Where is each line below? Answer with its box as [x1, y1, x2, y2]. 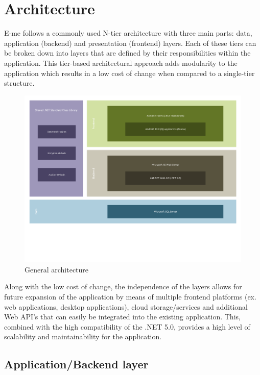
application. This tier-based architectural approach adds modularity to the [4, 57, 238, 68]
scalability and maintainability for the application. [4, 331, 162, 342]
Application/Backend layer [4, 356, 149, 372]
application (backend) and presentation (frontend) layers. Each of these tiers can [4, 37, 256, 48]
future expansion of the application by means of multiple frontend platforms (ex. [4, 291, 256, 302]
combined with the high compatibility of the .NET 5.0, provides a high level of [4, 321, 250, 332]
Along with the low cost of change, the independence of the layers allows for [4, 281, 242, 292]
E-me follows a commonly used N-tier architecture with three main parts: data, [4, 28, 252, 38]
